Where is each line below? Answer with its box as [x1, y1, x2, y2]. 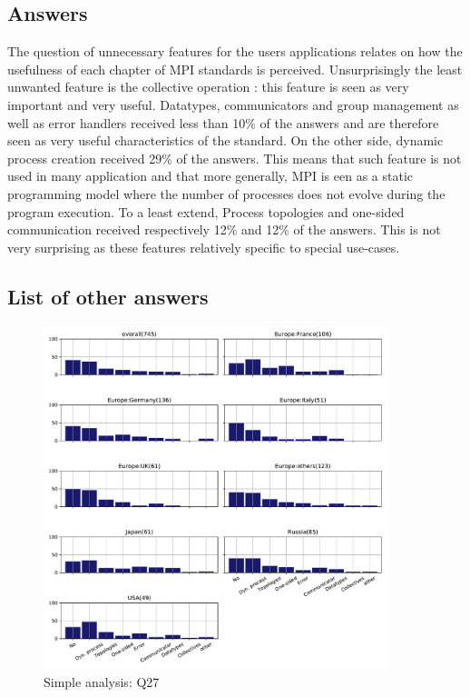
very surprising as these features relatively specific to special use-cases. [7, 237, 400, 256]
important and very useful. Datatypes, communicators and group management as [7, 95, 459, 114]
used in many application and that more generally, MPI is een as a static [7, 166, 414, 185]
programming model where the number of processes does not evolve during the [7, 184, 446, 203]
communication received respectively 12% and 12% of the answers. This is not [7, 220, 441, 239]
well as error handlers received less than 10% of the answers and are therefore [7, 113, 439, 132]
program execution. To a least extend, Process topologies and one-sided [7, 202, 405, 221]
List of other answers [7, 282, 209, 310]
